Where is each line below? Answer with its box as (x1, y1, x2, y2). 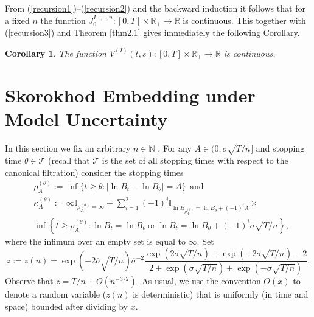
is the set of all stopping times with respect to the (102, 154, 288, 167)
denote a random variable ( (5, 288, 106, 301)
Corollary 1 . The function (5, 46, 106, 59)
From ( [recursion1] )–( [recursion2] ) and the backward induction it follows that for (5, 2, 305, 14)
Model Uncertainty (5, 106, 168, 131)
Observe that (5, 274, 54, 287)
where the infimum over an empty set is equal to (5, 234, 186, 247)
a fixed (5, 13, 30, 26)
